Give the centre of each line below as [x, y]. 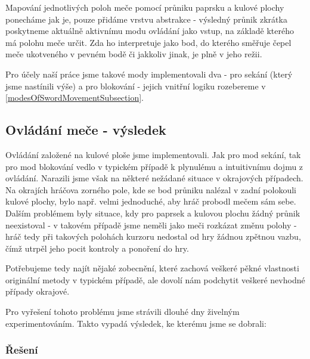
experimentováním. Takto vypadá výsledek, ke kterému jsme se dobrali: [136, 323]
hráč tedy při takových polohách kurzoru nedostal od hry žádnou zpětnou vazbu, [153, 236]
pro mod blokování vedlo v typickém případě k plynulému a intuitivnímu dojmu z [154, 166]
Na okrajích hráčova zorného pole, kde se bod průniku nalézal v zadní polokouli [151, 189]
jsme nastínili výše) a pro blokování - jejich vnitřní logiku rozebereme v [136, 86]
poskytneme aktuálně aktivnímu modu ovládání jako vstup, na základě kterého [150, 31]
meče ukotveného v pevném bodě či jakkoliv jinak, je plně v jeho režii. [134, 54]
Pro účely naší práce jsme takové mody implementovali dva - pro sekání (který [149, 74]
